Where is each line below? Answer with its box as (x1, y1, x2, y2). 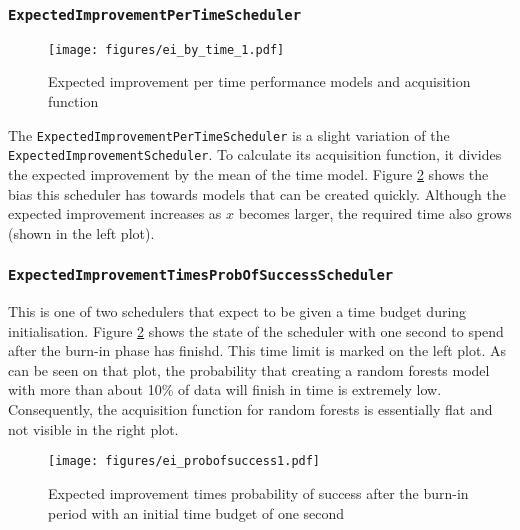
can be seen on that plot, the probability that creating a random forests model (8, 359, 490, 380)
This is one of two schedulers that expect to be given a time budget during (8, 301, 467, 322)
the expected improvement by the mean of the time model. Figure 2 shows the (8, 163, 489, 184)
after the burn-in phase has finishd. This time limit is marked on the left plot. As (8, 340, 506, 361)
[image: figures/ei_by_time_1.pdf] (48, 42, 285, 57)
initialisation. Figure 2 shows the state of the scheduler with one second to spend (8, 320, 504, 341)
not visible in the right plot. (8, 418, 179, 439)
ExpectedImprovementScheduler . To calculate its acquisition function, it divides (8, 144, 502, 165)
